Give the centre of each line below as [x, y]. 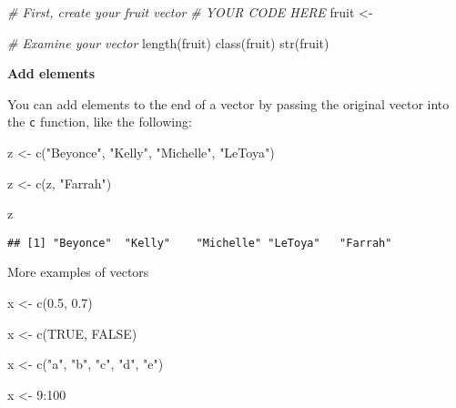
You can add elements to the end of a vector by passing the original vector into [228, 103]
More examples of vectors [78, 272]
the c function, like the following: [100, 122]
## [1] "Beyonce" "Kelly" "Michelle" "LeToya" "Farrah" [200, 243]
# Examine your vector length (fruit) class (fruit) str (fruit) [168, 42]
